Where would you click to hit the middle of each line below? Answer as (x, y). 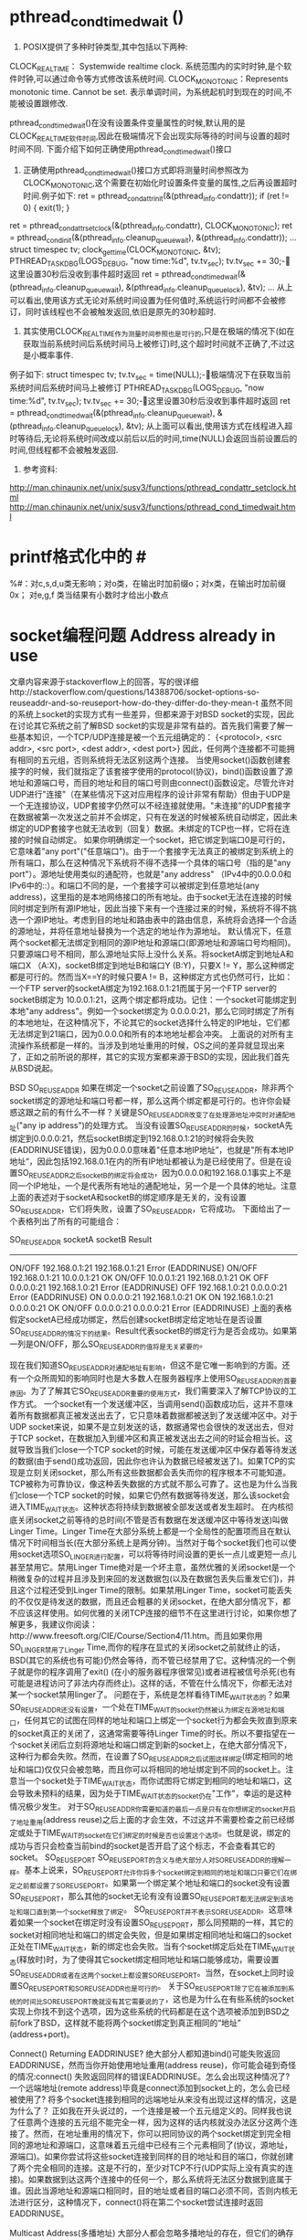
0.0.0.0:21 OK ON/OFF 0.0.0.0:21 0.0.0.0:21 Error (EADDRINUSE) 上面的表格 (151, 1308)
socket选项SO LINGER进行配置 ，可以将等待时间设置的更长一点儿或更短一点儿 (157, 1555)
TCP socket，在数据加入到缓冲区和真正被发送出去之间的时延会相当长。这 (155, 1438)
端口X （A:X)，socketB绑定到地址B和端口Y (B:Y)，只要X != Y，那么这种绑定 (152, 966)
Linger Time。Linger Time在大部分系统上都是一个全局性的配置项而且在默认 (150, 1531)
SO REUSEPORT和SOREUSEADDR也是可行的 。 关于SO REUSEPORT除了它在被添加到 (153, 1986)
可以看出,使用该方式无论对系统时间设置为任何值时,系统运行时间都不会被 (144, 300)
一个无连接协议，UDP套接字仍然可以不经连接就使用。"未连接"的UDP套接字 (150, 806)
